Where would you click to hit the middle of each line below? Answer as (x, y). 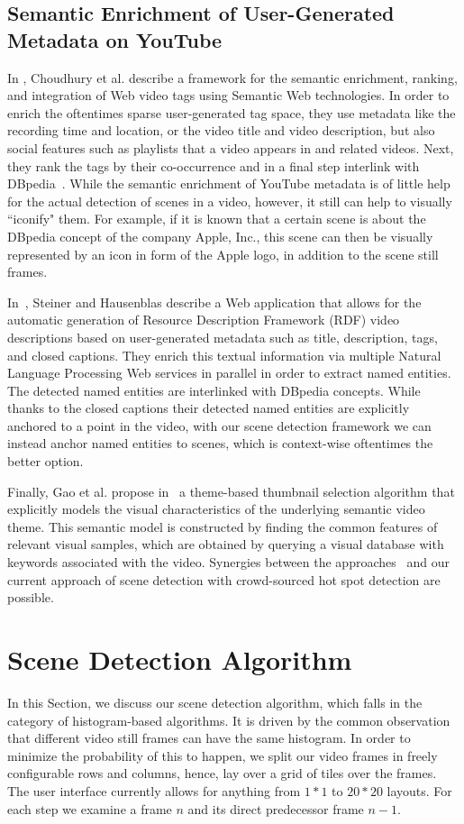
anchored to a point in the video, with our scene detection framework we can (219, 425)
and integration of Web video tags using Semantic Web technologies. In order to (228, 95)
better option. (45, 461)
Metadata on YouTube (115, 39)
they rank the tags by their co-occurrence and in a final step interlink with (214, 165)
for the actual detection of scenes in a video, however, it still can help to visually (230, 201)
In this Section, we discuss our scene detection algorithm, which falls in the (215, 702)
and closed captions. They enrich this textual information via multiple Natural (224, 355)
